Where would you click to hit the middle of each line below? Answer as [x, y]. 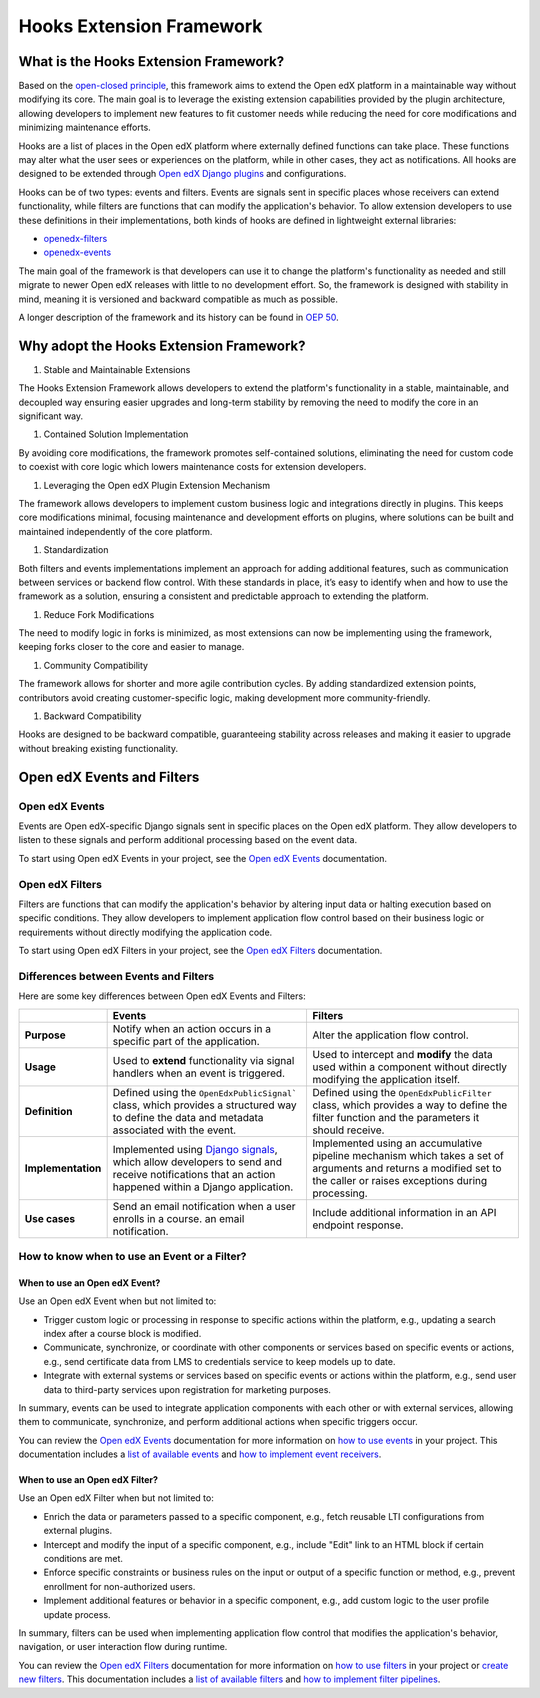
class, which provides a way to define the [409, 1105]
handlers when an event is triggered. [198, 1073]
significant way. [51, 416]
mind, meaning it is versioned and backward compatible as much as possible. [178, 299]
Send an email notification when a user [204, 1206]
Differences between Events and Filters [116, 976]
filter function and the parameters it [395, 1117]
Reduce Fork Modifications [99, 614]
